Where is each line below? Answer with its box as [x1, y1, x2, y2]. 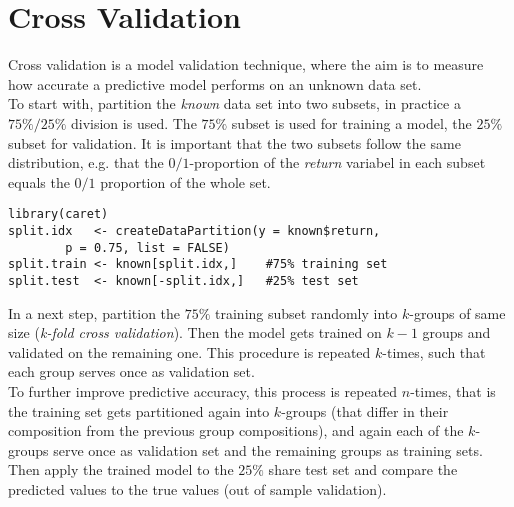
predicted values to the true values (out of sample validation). [8, 478, 387, 499]
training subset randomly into [215, 302, 398, 323]
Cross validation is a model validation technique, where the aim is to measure [8, 54, 484, 75]
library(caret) [8, 207, 109, 222]
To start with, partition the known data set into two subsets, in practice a [8, 93, 461, 114]
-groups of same [409, 302, 506, 323]
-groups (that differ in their [281, 400, 449, 421]
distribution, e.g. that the [8, 152, 164, 173]
